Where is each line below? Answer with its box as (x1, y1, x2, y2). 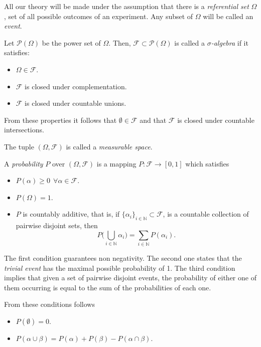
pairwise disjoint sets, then (16, 220, 98, 231)
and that (140, 114, 167, 125)
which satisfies (185, 158, 229, 168)
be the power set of (42, 37, 101, 48)
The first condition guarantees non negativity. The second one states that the (4, 253, 242, 263)
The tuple (4, 141, 34, 151)
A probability (4, 158, 43, 168)
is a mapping (96, 158, 137, 168)
